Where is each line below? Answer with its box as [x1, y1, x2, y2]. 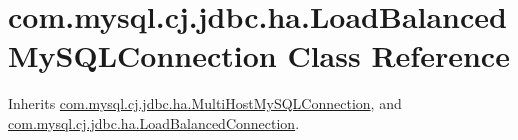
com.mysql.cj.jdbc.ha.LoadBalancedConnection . [8, 112, 300, 133]
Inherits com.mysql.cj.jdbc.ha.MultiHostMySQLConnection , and [8, 93, 402, 114]
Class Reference [287, 35, 510, 76]
